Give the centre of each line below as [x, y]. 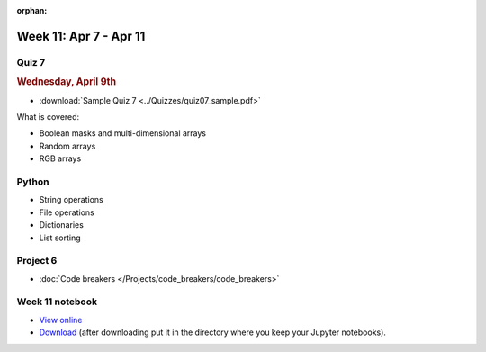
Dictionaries [62, 225]
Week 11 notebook [57, 302]
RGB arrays [60, 158]
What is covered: [48, 117]
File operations [67, 212]
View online [61, 320]
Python [33, 182]
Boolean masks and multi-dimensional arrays [123, 133]
